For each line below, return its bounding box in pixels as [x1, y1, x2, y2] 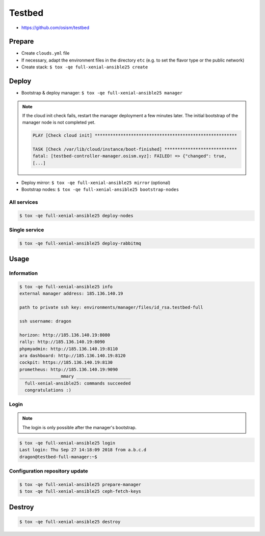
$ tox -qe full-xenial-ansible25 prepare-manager [19, 481, 141, 487]
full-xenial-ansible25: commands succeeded [25, 380, 131, 386]
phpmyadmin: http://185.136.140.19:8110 [19, 346, 118, 351]
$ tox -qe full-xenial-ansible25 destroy [19, 519, 121, 524]
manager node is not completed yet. [22, 120, 96, 126]
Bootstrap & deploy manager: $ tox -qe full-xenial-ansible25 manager [21, 90, 183, 96]
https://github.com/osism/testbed [21, 25, 89, 31]
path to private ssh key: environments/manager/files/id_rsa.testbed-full [19, 305, 204, 310]
